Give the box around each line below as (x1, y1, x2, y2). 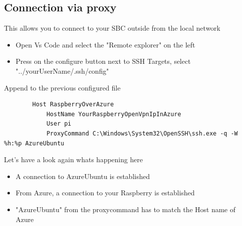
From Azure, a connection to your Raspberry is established (15, 187, 195, 198)
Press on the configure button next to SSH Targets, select (15, 56, 191, 66)
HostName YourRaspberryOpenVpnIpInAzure (46, 110, 181, 118)
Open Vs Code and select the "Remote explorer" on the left (15, 39, 195, 49)
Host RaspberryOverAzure (32, 101, 114, 108)
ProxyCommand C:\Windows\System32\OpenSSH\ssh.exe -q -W (46, 130, 238, 137)
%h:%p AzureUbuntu (4, 139, 64, 147)
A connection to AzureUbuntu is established (15, 171, 150, 181)
